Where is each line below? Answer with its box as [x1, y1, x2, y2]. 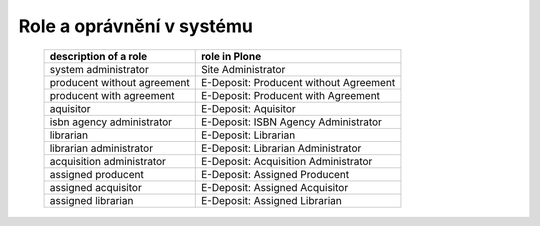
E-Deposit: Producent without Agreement [200, 75, 396, 89]
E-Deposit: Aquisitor [200, 101, 297, 115]
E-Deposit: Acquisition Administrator [200, 154, 373, 168]
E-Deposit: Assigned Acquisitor [200, 180, 349, 194]
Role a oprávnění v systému [18, 15, 254, 37]
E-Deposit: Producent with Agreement [200, 88, 380, 102]
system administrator [49, 62, 149, 76]
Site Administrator [200, 62, 286, 76]
